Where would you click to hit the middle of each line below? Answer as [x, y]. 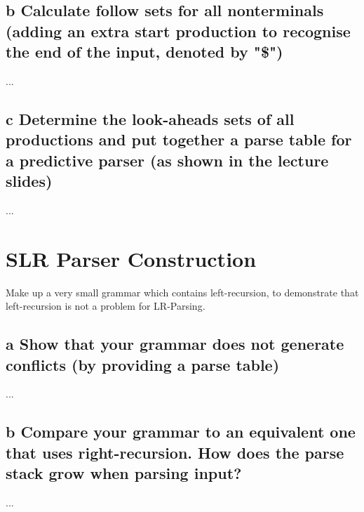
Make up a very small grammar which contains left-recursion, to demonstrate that [182, 292]
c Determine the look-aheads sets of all [150, 118]
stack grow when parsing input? [124, 473]
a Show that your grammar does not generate [175, 344]
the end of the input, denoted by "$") [144, 52]
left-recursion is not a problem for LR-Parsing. [106, 306]
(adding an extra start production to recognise [178, 31]
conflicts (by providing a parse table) [143, 364]
